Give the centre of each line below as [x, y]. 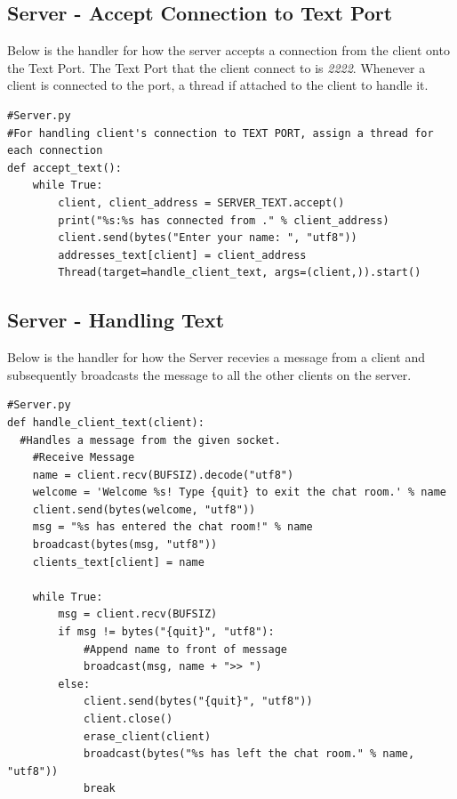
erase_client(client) [147, 736]
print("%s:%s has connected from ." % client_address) [224, 220]
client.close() [128, 719]
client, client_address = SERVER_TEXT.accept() [201, 202]
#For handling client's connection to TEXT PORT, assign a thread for [220, 133]
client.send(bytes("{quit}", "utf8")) [198, 702]
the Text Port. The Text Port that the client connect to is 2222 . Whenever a [216, 67]
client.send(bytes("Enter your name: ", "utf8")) [208, 238]
